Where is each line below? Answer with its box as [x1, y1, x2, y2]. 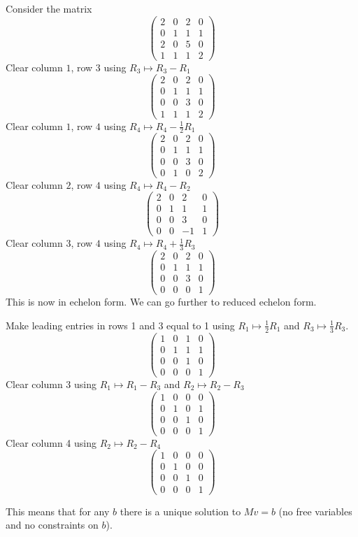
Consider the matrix [6, 1, 92, 15]
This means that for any [6, 503, 110, 518]
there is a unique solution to [120, 503, 241, 518]
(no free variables [278, 503, 352, 518]
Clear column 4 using [6, 435, 97, 450]
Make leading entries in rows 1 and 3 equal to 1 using [6, 317, 235, 332]
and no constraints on [6, 517, 99, 532]
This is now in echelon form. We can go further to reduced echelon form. [6, 294, 317, 309]
